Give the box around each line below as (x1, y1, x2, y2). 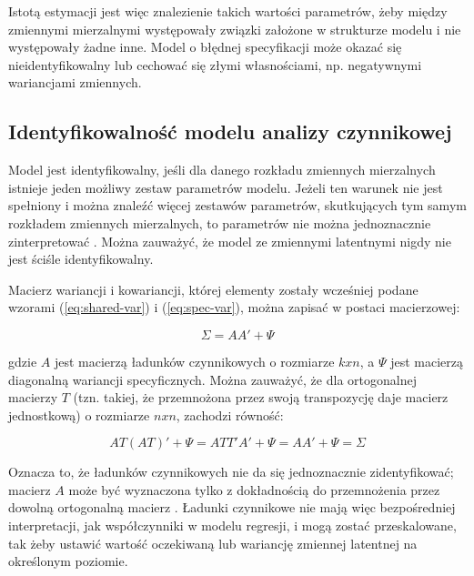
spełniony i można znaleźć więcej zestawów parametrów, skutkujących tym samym (8, 196, 467, 215)
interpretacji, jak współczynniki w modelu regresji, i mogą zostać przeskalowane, (8, 516, 457, 535)
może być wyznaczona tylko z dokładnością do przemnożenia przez (68, 480, 440, 499)
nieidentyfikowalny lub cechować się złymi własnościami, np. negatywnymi (8, 55, 422, 74)
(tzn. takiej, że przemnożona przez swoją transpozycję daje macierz (73, 388, 449, 407)
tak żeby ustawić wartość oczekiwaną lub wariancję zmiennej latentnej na (8, 533, 418, 552)
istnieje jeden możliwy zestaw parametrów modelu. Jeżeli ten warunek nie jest (8, 177, 443, 197)
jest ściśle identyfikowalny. (8, 249, 154, 268)
